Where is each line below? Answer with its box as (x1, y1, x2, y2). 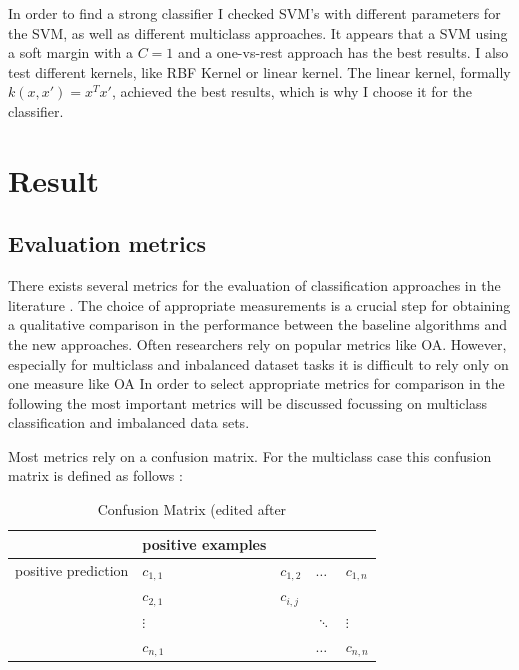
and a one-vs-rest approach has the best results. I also (177, 42, 509, 63)
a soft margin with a (8, 42, 133, 63)
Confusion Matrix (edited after (97, 499, 287, 520)
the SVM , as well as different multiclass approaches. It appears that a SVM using (8, 22, 508, 43)
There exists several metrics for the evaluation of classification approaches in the (8, 275, 501, 296)
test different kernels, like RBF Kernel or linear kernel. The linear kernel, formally (8, 61, 511, 82)
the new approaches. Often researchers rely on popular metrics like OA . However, (8, 333, 507, 354)
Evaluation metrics (8, 228, 206, 259)
